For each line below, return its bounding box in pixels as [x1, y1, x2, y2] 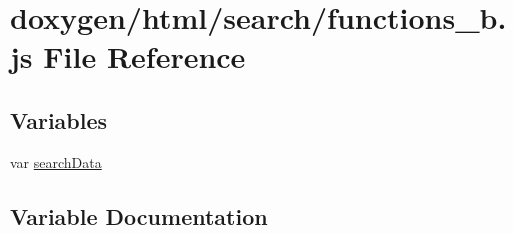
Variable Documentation [10, 200, 268, 231]
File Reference [43, 36, 246, 77]
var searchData [10, 151, 102, 172]
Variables [10, 104, 108, 135]
